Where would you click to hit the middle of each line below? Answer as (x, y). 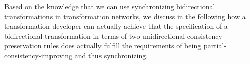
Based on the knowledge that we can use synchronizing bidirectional (110, 6)
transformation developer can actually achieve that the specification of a (116, 26)
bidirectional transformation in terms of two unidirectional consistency (113, 36)
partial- (215, 46)
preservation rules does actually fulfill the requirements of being (103, 46)
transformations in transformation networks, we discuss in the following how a (125, 16)
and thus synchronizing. (111, 55)
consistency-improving (38, 55)
